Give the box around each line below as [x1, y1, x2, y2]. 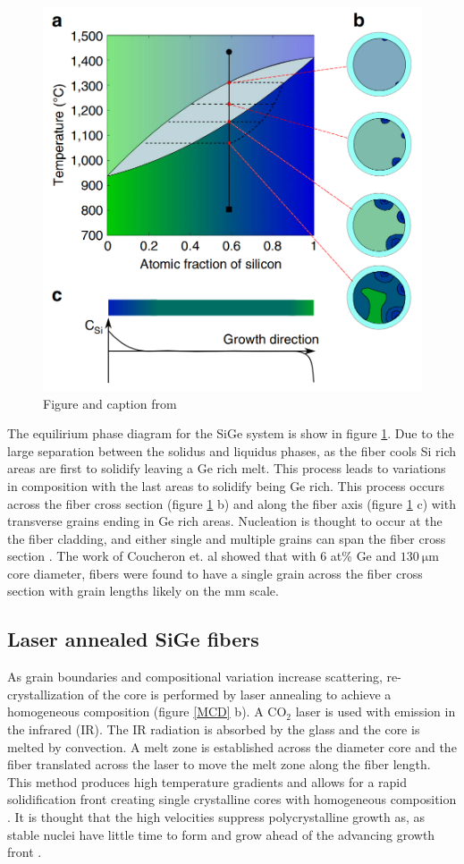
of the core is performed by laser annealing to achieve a [88, 684, 392, 703]
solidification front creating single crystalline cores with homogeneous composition [7, 790, 457, 809]
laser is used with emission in [295, 702, 456, 721]
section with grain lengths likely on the [7, 581, 221, 600]
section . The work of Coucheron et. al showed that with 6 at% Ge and [7, 546, 397, 565]
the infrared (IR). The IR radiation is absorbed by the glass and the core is [7, 720, 420, 739]
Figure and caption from [43, 394, 177, 412]
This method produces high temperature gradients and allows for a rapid [7, 772, 408, 791]
